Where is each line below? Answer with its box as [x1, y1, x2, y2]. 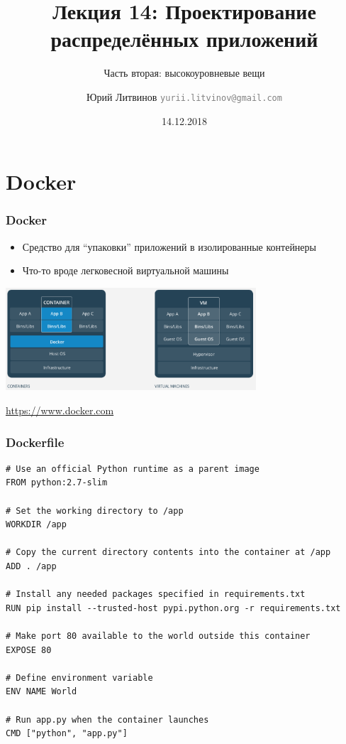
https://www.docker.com [6, 403, 114, 418]
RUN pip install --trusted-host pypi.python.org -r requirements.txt [6, 603, 341, 613]
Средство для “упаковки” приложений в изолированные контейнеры [22, 239, 316, 254]
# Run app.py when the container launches [6, 714, 209, 725]
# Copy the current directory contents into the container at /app [6, 547, 331, 558]
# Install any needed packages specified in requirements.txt [6, 589, 306, 600]
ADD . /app [6, 561, 57, 572]
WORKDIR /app [6, 519, 67, 530]
